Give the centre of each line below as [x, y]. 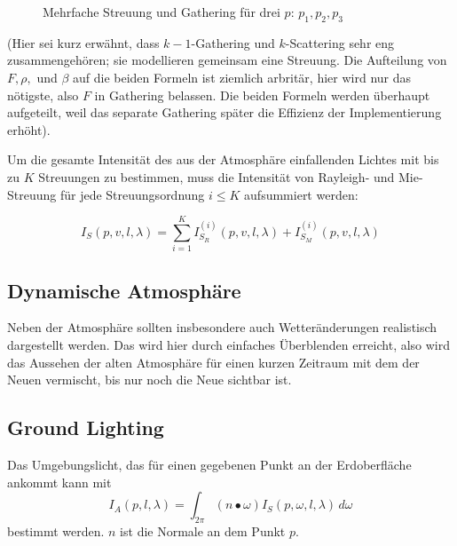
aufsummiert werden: [301, 194]
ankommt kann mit [59, 482]
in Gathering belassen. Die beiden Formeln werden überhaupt [262, 95]
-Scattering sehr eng [340, 42]
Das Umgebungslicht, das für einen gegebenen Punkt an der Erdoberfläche [209, 465]
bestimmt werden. [56, 531]
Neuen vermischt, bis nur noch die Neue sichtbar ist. [150, 380]
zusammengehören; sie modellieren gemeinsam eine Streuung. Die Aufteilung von [227, 60]
